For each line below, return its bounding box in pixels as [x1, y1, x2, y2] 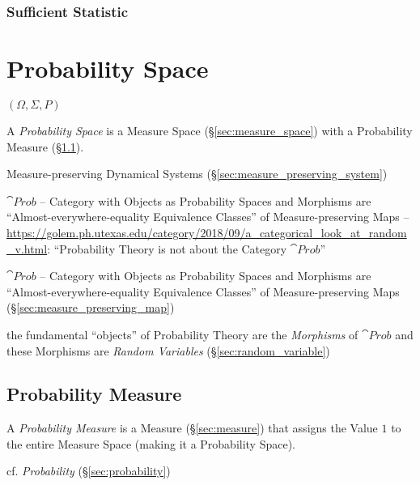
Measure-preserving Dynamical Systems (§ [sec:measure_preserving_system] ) [6, 165, 388, 182]
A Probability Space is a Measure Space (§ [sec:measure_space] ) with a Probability [6, 121, 413, 138]
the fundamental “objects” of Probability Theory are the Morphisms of [6, 325, 358, 342]
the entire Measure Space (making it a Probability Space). [6, 435, 296, 452]
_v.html [6, 240, 48, 257]
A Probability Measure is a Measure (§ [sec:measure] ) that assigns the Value [6, 419, 378, 436]
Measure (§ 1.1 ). [6, 138, 84, 155]
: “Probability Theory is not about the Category [47, 240, 287, 257]
